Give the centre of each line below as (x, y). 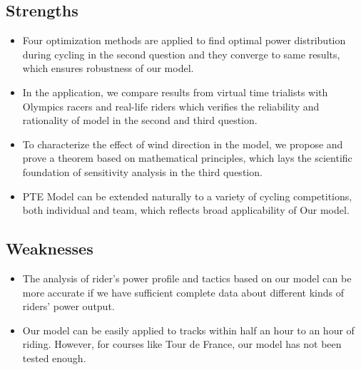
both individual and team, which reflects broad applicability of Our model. (186, 210)
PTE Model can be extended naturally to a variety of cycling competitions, (187, 196)
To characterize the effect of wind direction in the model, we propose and (183, 144)
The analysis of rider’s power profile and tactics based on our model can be (187, 278)
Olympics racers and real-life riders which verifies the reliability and (171, 106)
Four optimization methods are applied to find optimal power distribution (184, 40)
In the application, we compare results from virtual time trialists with (175, 92)
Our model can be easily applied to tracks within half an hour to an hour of (188, 330)
